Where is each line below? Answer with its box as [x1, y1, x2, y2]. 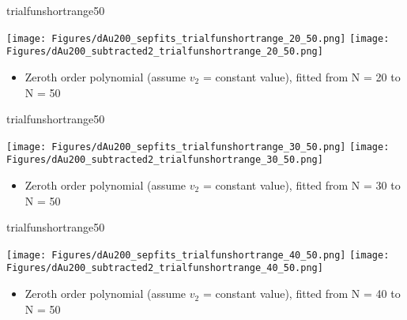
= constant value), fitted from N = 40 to [202, 285, 401, 302]
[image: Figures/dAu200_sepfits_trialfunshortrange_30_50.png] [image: [6, 141, 390, 152]
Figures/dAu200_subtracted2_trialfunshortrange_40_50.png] [6, 262, 323, 274]
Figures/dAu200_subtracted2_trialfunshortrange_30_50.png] [6, 154, 323, 166]
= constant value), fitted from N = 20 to [202, 68, 401, 85]
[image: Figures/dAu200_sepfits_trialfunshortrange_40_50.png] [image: [6, 249, 390, 261]
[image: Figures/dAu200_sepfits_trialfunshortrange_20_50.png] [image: [6, 32, 390, 44]
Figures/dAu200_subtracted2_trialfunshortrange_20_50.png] [6, 46, 323, 58]
